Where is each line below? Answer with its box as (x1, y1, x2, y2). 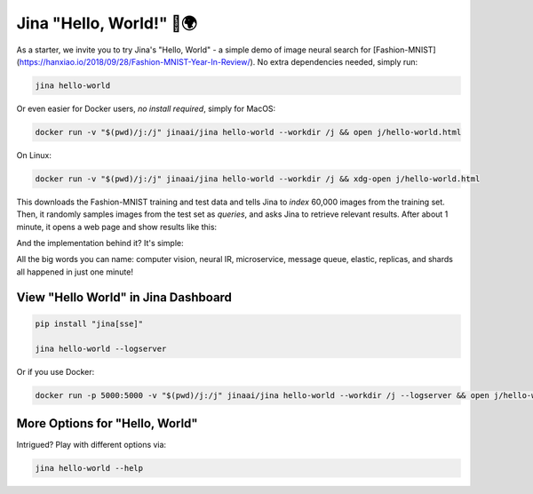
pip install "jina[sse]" (35, 318, 144, 329)
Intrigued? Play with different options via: (16, 440, 167, 450)
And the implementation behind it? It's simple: (16, 238, 184, 249)
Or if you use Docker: (16, 366, 95, 377)
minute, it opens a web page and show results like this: (16, 221, 218, 232)
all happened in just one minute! (16, 267, 133, 277)
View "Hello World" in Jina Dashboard (16, 290, 233, 305)
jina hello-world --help (35, 463, 144, 474)
